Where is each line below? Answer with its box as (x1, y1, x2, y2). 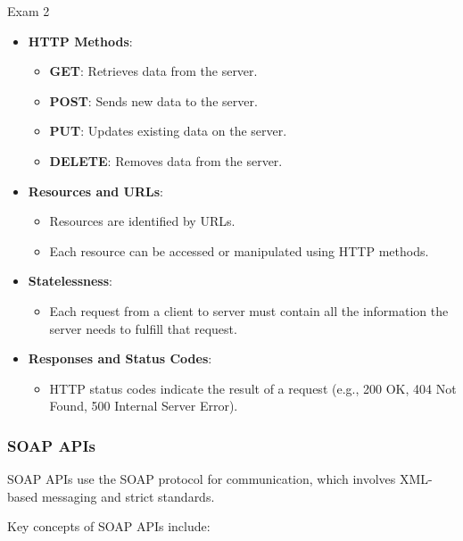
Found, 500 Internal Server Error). (49, 396, 238, 415)
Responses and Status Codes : (28, 349, 212, 368)
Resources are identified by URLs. (49, 212, 236, 230)
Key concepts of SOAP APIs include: (7, 517, 211, 536)
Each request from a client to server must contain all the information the (49, 301, 449, 320)
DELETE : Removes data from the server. (49, 151, 283, 170)
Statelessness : (28, 271, 112, 290)
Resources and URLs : (28, 181, 163, 200)
